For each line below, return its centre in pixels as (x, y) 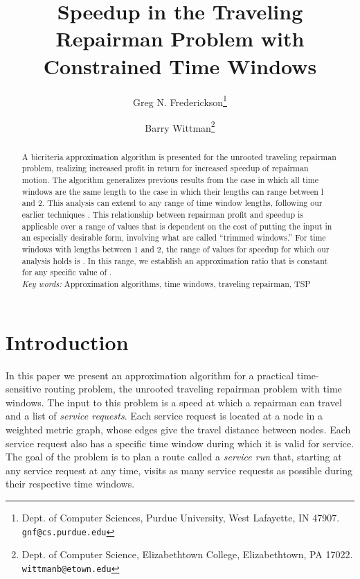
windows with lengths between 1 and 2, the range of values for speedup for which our (175, 249)
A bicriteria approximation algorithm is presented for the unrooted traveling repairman (179, 156)
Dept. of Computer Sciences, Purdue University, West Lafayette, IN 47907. (181, 517)
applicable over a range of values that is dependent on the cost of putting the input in (177, 226)
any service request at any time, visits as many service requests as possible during (179, 470)
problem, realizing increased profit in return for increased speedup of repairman (165, 168)
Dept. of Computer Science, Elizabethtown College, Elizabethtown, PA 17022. (187, 554)
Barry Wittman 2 (180, 126)
